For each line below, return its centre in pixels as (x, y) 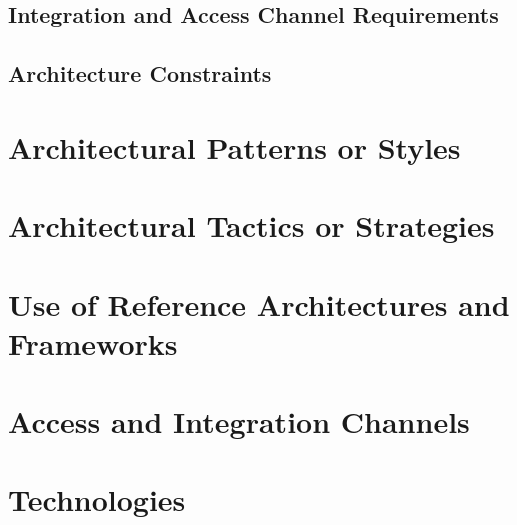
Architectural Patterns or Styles (234, 146)
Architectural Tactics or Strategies (251, 225)
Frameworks (93, 342)
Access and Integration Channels (239, 421)
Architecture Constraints (140, 73)
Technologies (97, 499)
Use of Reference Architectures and (259, 303)
